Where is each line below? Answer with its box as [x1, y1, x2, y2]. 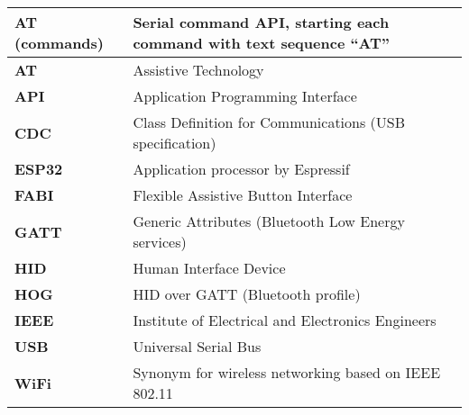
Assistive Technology [133, 59, 264, 80]
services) [133, 231, 187, 252]
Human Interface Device [133, 257, 286, 278]
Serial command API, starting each [133, 12, 390, 32]
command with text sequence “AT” [133, 32, 390, 53]
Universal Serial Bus [133, 336, 262, 356]
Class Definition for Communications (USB [133, 112, 406, 132]
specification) [133, 132, 216, 153]
